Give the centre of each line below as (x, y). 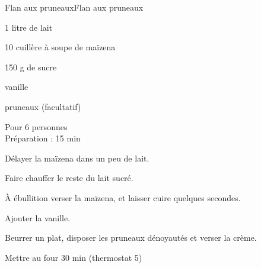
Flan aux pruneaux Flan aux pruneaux (74, 7)
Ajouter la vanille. (38, 217)
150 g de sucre (31, 67)
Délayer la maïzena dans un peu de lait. (77, 158)
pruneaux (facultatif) (43, 106)
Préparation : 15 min (43, 138)
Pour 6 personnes (36, 126)
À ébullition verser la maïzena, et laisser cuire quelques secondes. (123, 197)
